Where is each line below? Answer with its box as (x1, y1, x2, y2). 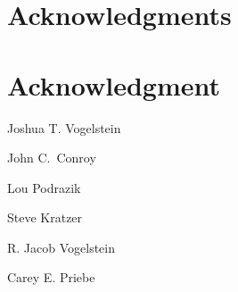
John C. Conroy (7, 148, 96, 167)
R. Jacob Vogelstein (7, 238, 116, 256)
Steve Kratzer (7, 208, 83, 227)
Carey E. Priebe (7, 268, 95, 287)
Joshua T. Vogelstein (7, 118, 121, 137)
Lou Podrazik (7, 178, 81, 196)
